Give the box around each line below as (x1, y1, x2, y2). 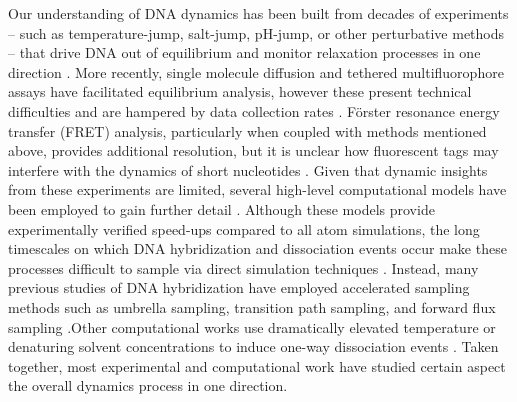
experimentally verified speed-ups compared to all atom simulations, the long (8, 218, 480, 239)
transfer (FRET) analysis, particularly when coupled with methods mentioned (8, 120, 487, 141)
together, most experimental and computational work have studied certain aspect (8, 355, 506, 376)
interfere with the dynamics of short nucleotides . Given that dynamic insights (8, 159, 488, 180)
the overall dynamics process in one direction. (8, 375, 288, 396)
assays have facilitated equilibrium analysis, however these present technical (8, 81, 472, 102)
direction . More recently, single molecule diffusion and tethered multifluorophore (8, 61, 504, 82)
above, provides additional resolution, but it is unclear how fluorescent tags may (8, 140, 499, 161)
